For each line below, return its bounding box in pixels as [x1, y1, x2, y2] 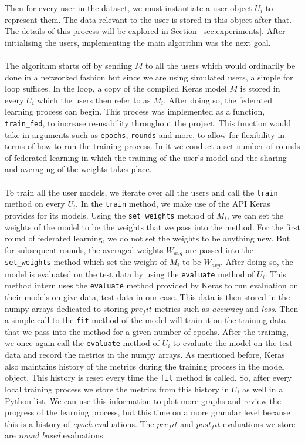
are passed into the [185, 243, 253, 256]
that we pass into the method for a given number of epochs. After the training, [5, 325, 289, 337]
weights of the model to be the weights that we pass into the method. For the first [5, 220, 300, 233]
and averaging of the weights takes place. [5, 163, 152, 175]
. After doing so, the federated [164, 93, 272, 106]
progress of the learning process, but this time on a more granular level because [5, 406, 290, 418]
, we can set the [226, 209, 283, 221]
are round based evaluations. [5, 429, 106, 441]
